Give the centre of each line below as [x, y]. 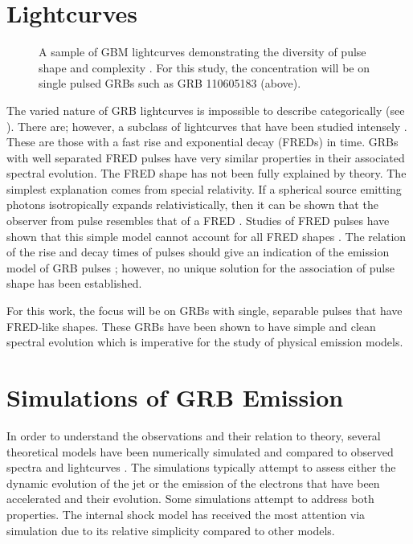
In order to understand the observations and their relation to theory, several [194, 435]
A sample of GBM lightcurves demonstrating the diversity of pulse [202, 52]
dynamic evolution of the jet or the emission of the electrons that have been [193, 483]
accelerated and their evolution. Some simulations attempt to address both [190, 499]
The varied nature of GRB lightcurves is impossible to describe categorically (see [206, 110]
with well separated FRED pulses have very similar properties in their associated [206, 157]
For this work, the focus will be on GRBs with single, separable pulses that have [204, 311]
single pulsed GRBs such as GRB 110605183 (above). [170, 83]
